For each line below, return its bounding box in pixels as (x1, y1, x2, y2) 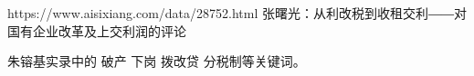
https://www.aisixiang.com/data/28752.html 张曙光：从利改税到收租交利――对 (7, 4, 468, 22)
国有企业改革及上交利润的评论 (7, 21, 186, 40)
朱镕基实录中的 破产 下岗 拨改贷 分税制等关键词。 (7, 52, 306, 71)
